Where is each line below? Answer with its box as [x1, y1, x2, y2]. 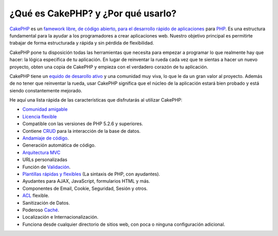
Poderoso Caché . [22, 207, 59, 213]
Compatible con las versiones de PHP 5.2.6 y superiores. [22, 121, 144, 127]
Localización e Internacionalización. [22, 214, 99, 220]
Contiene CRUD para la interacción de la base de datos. [22, 128, 141, 134]
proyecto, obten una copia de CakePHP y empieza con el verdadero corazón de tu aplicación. [9, 64, 208, 70]
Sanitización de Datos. [22, 200, 70, 206]
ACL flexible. [22, 192, 49, 199]
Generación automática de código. [22, 142, 96, 148]
